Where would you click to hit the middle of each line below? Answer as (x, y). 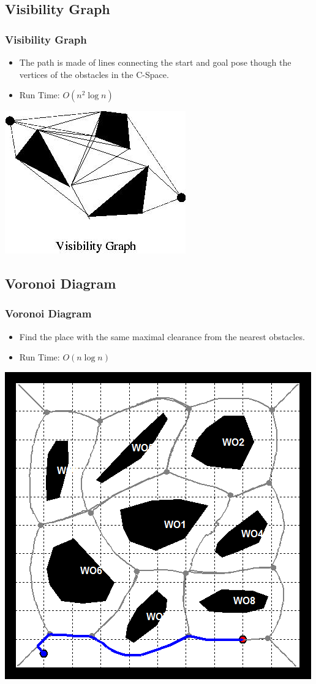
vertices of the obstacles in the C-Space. (94, 74)
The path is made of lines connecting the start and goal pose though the (155, 62)
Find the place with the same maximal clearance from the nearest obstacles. (162, 336)
